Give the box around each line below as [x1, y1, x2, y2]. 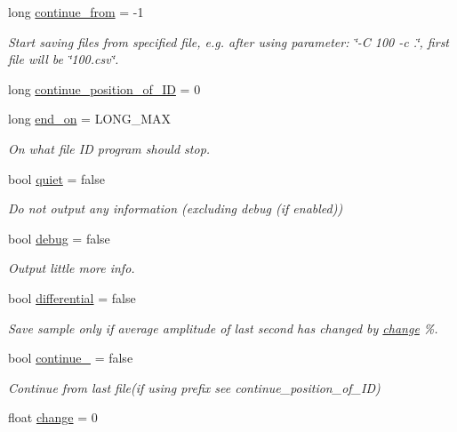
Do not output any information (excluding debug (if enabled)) [8, 199, 343, 218]
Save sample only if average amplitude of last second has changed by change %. [8, 318, 438, 337]
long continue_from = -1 [8, 3, 144, 20]
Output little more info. [8, 259, 135, 277]
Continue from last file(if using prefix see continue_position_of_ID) [8, 378, 381, 396]
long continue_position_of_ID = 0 [8, 79, 201, 98]
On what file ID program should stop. [8, 139, 211, 157]
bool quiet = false [8, 169, 105, 188]
